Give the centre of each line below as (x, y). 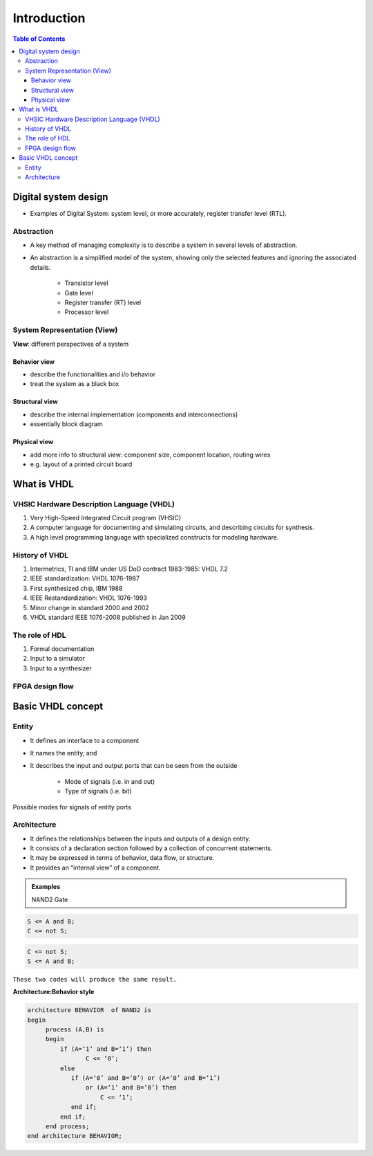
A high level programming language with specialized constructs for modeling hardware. (154, 537)
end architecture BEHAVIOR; (75, 1136)
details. (40, 267)
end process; (67, 1127)
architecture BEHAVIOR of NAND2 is (89, 1010)
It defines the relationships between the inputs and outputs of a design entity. (140, 838)
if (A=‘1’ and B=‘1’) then (106, 1049)
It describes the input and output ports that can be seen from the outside (134, 766)
